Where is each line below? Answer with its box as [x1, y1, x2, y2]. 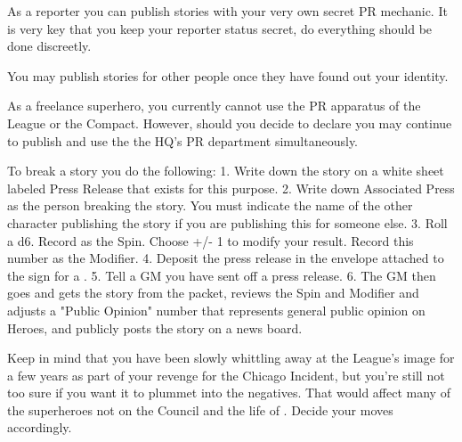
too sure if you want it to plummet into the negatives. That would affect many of [7, 383, 450, 402]
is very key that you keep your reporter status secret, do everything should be [7, 19, 433, 37]
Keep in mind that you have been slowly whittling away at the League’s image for [7, 348, 455, 367]
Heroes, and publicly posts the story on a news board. [7, 318, 303, 337]
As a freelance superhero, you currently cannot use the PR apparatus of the [7, 96, 421, 115]
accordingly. [7, 418, 72, 437]
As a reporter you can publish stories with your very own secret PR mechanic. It [7, 2, 448, 20]
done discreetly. [7, 37, 92, 55]
